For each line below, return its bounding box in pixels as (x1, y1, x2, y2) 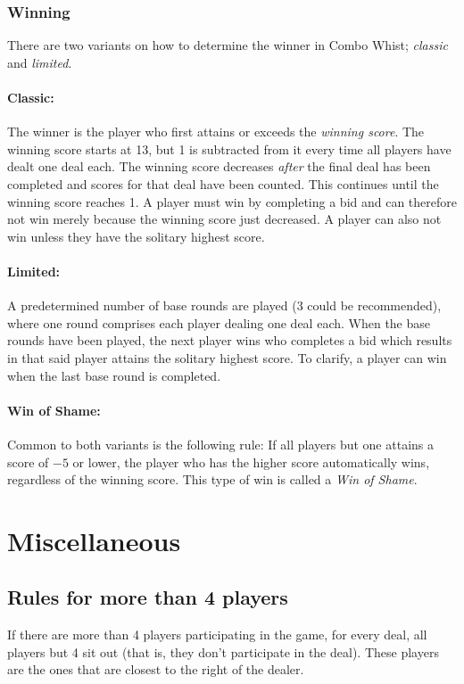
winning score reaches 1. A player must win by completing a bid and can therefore (7, 192, 458, 210)
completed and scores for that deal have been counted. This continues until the (7, 174, 439, 193)
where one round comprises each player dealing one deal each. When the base (7, 313, 431, 332)
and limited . (7, 53, 72, 71)
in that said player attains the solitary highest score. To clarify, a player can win (7, 348, 447, 367)
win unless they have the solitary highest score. (7, 227, 265, 245)
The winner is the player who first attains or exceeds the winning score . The (7, 122, 425, 141)
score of (7, 452, 49, 471)
